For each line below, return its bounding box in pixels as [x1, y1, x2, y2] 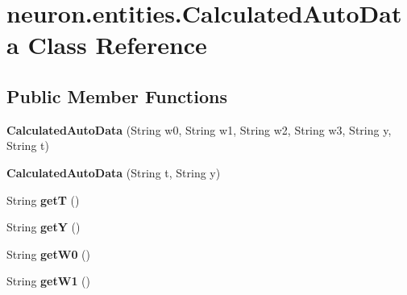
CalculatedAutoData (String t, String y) [6, 164, 221, 181]
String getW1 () [6, 272, 91, 289]
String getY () [6, 218, 81, 235]
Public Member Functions [6, 83, 227, 108]
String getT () [6, 191, 80, 208]
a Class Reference [6, 28, 207, 61]
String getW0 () [6, 245, 91, 262]
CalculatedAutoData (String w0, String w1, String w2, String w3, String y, [6, 121, 392, 138]
